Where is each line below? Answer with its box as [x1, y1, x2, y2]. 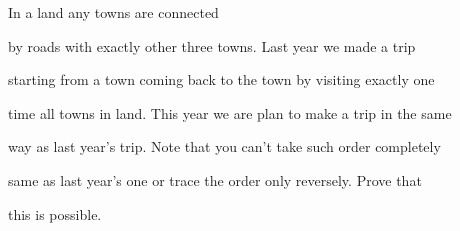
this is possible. [8, 203, 102, 224]
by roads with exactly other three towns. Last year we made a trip [8, 35, 416, 56]
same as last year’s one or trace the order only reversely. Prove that [8, 169, 422, 190]
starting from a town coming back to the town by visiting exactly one [8, 69, 435, 90]
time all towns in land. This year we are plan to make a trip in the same [8, 102, 452, 123]
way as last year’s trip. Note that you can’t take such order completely [8, 136, 441, 157]
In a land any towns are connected [8, 2, 219, 22]
